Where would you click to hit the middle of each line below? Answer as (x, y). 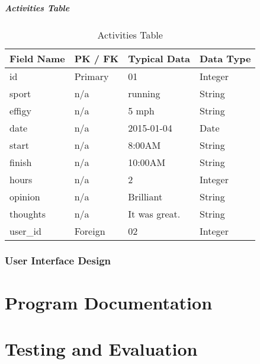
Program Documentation (109, 302)
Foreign (90, 231)
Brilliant (145, 196)
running (144, 93)
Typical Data (159, 58)
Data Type (225, 58)
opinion (25, 196)
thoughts (28, 213)
